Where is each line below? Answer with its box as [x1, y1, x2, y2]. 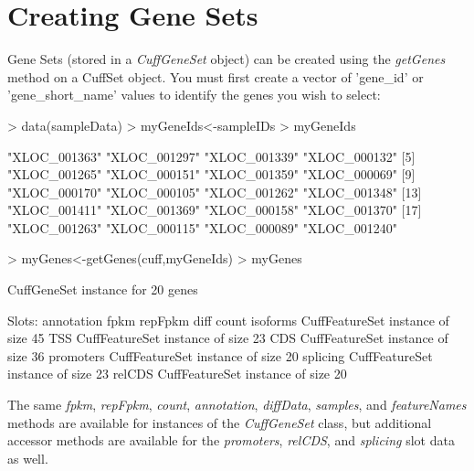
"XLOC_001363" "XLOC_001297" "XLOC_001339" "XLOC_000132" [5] [7, 146, 416, 166]
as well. [7, 448, 48, 467]
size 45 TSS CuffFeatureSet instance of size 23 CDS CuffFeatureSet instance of [7, 328, 448, 348]
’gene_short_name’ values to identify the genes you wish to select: [7, 85, 381, 104]
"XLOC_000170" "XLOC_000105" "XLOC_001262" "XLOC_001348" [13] [7, 182, 422, 201]
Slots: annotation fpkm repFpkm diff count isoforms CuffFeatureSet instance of [7, 310, 449, 329]
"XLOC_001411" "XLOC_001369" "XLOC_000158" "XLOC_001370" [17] [7, 200, 422, 219]
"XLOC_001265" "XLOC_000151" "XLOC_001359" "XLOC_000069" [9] [7, 165, 416, 184]
